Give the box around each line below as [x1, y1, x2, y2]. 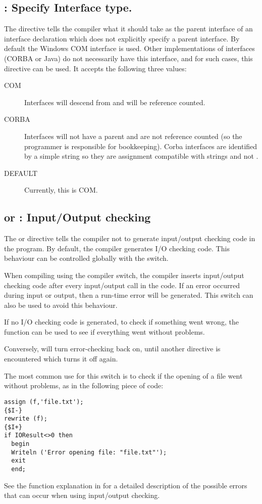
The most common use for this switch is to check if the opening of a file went [4, 370, 243, 381]
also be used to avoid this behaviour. [4, 299, 118, 310]
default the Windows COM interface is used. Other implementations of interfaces [4, 43, 255, 54]
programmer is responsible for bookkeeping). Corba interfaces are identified [24, 141, 257, 151]
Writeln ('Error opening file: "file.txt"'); [11, 448, 167, 456]
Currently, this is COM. [24, 185, 98, 195]
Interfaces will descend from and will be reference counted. [24, 97, 205, 107]
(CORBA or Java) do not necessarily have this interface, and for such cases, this [4, 53, 253, 63]
